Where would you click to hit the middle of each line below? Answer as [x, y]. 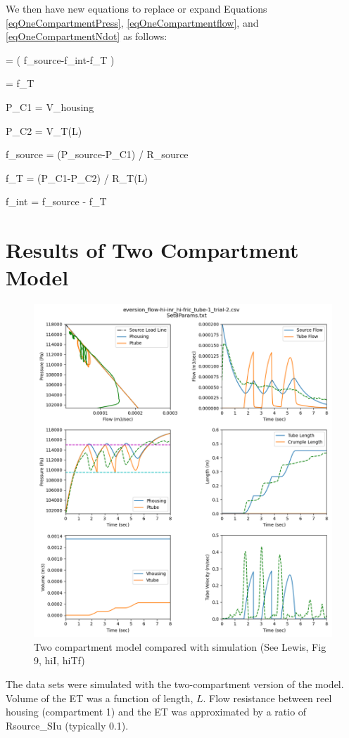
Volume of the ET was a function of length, [100, 698]
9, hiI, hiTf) [59, 660]
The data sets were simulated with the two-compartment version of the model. [175, 684]
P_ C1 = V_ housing [50, 106]
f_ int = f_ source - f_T [56, 201]
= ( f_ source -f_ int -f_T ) [60, 59]
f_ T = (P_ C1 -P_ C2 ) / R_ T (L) [77, 177]
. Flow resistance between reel [267, 698]
